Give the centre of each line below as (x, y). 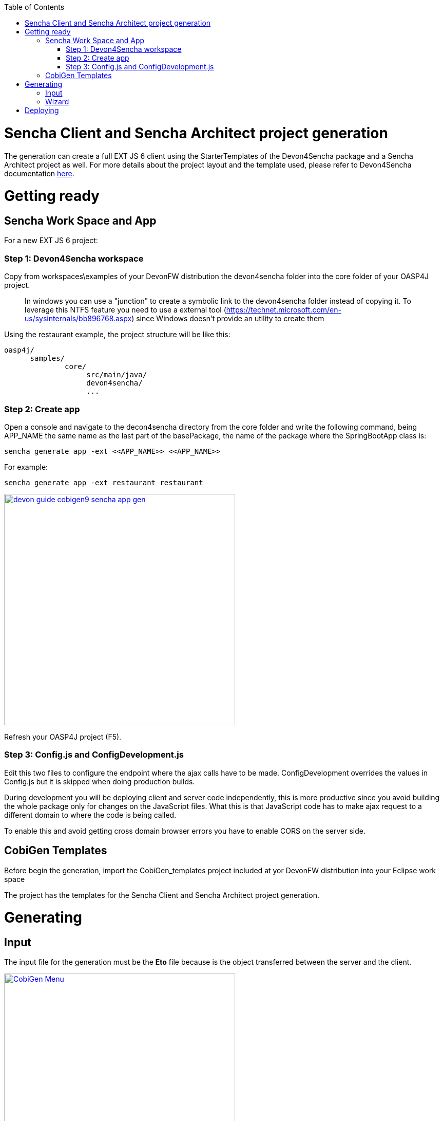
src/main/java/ (117, 375)
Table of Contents (34, 7)
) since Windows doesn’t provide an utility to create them (228, 319)
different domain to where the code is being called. (90, 815)
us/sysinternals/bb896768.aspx (78, 319)
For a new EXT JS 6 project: (51, 241)
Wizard (57, 102)
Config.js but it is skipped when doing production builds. (100, 781)
